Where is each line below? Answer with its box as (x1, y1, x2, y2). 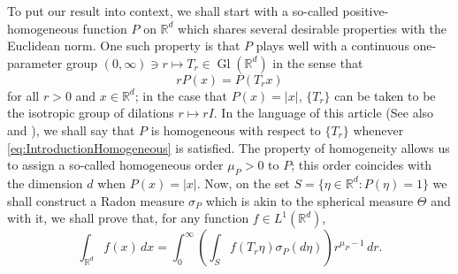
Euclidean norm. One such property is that (7, 36, 240, 55)
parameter (7, 53, 63, 72)
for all (7, 86, 40, 104)
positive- (342, 2, 389, 19)
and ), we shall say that (7, 120, 135, 139)
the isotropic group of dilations (7, 103, 174, 122)
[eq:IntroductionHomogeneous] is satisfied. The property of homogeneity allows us (7, 138, 450, 156)
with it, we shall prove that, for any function (7, 209, 249, 227)
